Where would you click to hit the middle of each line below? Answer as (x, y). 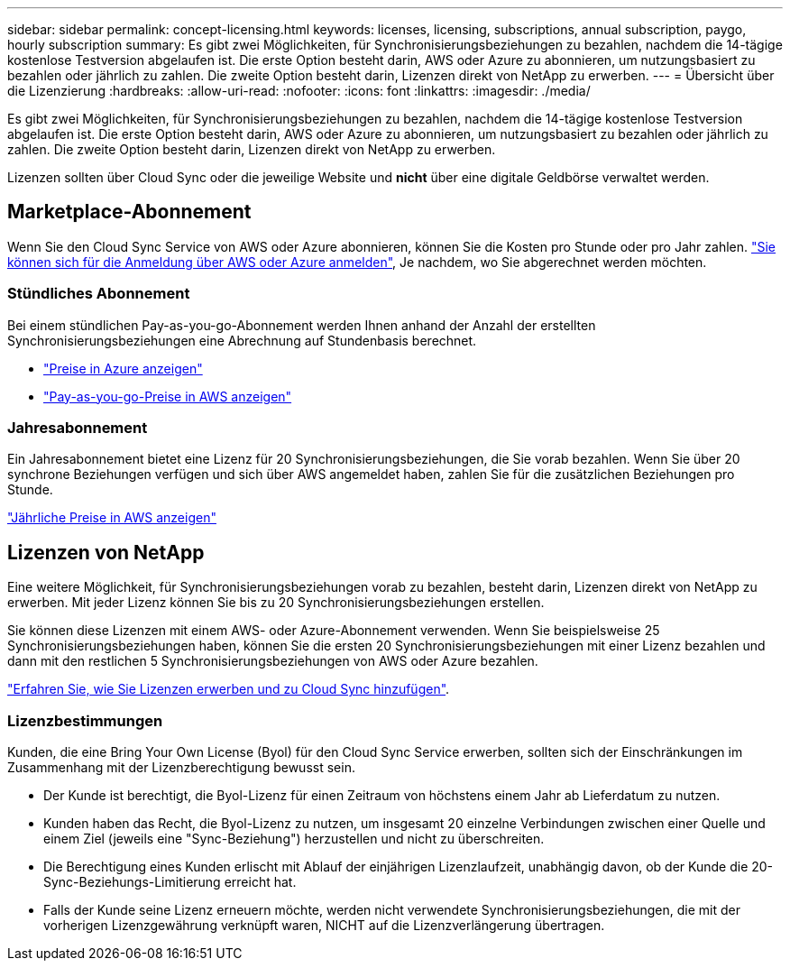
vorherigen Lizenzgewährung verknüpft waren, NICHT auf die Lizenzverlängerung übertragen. (324, 925)
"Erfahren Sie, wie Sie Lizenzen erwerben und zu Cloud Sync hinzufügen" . (229, 689)
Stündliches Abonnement (99, 294)
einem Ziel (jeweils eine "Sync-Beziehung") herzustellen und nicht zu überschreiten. (294, 838)
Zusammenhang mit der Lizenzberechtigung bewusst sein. (181, 767)
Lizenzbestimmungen (85, 720)
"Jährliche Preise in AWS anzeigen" (112, 518)
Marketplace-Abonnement (129, 212)
